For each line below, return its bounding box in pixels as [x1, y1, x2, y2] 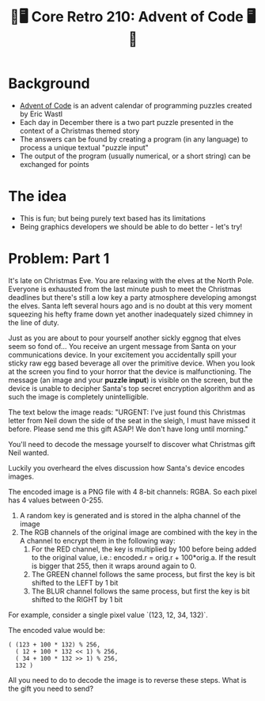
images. [8, 472, 34, 481]
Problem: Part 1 [8, 250, 110, 267]
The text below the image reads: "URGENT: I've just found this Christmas [8, 407, 246, 417]
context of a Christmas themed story [19, 126, 140, 135]
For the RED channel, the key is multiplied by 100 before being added [31, 544, 257, 554]
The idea [8, 188, 67, 206]
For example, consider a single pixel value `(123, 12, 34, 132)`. [8, 610, 208, 620]
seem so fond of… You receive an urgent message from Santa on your [8, 341, 237, 350]
